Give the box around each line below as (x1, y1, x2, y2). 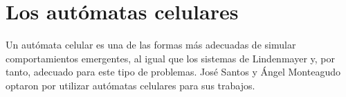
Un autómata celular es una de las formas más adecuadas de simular (6, 37, 296, 52)
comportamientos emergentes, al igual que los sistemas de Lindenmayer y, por (6, 51, 335, 65)
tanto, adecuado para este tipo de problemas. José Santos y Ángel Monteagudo (6, 64, 340, 79)
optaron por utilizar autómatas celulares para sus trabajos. (6, 78, 255, 92)
